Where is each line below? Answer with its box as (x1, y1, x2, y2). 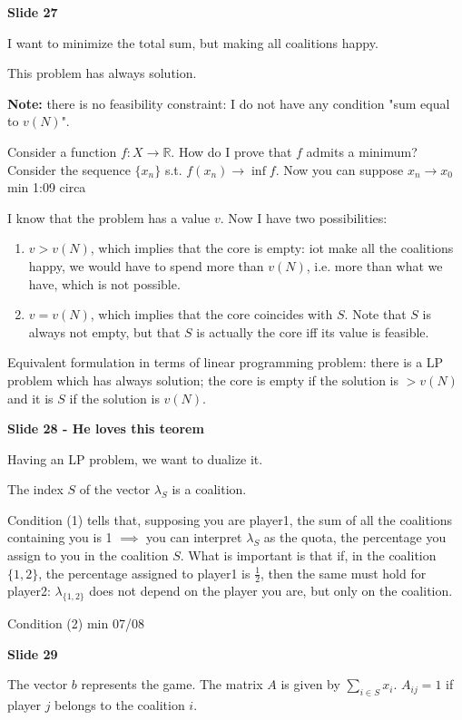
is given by (280, 675, 340, 694)
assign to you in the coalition (7, 546, 169, 565)
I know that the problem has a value (7, 208, 211, 227)
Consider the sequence (7, 160, 131, 179)
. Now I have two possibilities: (220, 208, 388, 227)
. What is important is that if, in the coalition (180, 546, 437, 565)
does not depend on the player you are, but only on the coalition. (89, 581, 453, 600)
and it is (7, 388, 54, 407)
